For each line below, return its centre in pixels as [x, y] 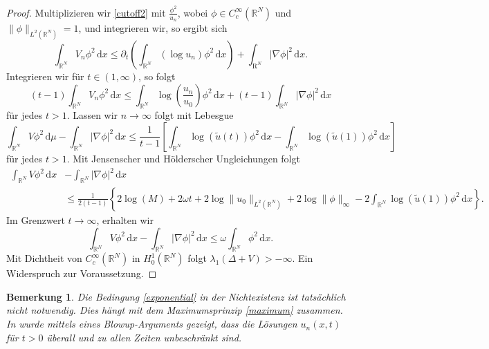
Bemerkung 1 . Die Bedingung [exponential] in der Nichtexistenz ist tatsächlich [176, 296]
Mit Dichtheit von [44, 258]
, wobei [193, 12]
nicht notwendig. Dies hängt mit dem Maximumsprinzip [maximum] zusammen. [175, 310]
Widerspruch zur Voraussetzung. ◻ [82, 273]
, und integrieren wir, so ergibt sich [153, 28]
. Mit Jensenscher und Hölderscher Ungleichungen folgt [183, 158]
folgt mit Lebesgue [194, 115]
